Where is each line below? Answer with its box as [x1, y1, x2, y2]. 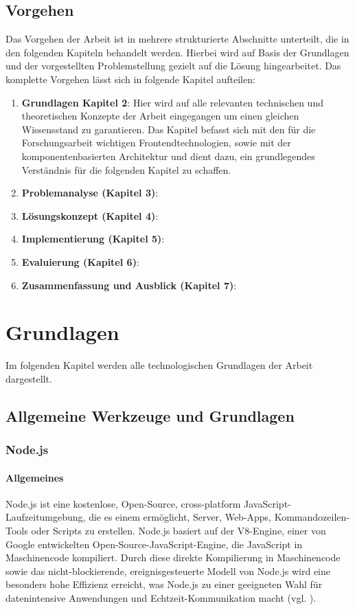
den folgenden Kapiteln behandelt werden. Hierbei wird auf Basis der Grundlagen [5, 45, 350, 59]
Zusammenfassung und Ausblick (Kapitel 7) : [21, 278, 237, 292]
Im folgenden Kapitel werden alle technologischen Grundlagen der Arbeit [5, 358, 313, 372]
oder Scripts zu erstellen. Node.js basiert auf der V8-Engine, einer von [31, 523, 326, 538]
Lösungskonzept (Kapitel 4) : [21, 208, 159, 223]
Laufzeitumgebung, [5, 510, 86, 524]
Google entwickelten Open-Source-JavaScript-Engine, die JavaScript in [5, 536, 303, 551]
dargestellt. [5, 371, 52, 385]
